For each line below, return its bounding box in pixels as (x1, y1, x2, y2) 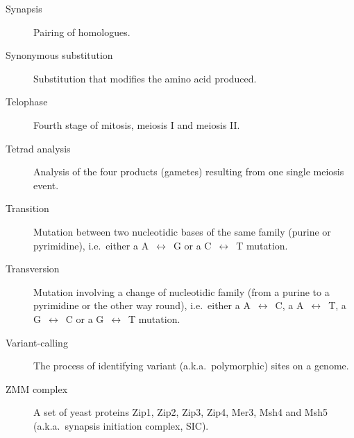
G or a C (173, 238, 212, 252)
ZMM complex (6, 381, 68, 396)
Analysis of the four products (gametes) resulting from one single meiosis (33, 164, 344, 179)
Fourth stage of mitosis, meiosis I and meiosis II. (33, 117, 240, 132)
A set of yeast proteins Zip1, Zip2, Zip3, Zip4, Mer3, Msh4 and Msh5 (33, 405, 328, 419)
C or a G (65, 311, 104, 326)
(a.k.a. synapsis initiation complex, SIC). (33, 418, 209, 432)
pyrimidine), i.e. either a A (33, 238, 149, 252)
